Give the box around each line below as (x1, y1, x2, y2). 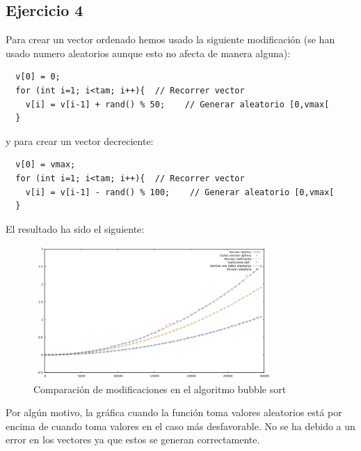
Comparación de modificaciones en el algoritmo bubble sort (33, 381, 287, 396)
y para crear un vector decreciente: (6, 133, 154, 148)
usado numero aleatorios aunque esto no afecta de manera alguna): (6, 45, 291, 60)
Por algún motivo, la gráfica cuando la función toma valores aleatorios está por (6, 405, 342, 420)
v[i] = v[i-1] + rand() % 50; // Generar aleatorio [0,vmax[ (25, 99, 330, 109)
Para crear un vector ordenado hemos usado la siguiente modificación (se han (6, 32, 335, 47)
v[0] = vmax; (15, 160, 76, 170)
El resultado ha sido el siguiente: (6, 221, 145, 236)
